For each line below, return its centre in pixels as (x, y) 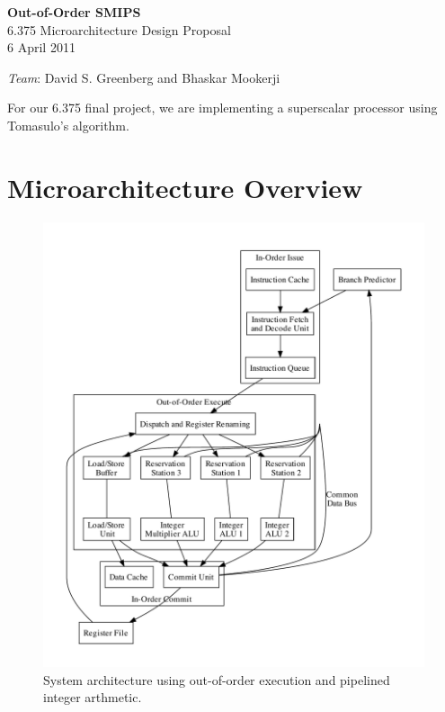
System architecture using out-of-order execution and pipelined (217, 679)
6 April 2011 (41, 47)
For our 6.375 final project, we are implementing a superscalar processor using (222, 108)
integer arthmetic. (93, 697)
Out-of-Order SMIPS (74, 12)
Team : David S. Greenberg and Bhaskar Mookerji (144, 77)
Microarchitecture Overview (185, 187)
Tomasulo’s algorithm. (68, 125)
